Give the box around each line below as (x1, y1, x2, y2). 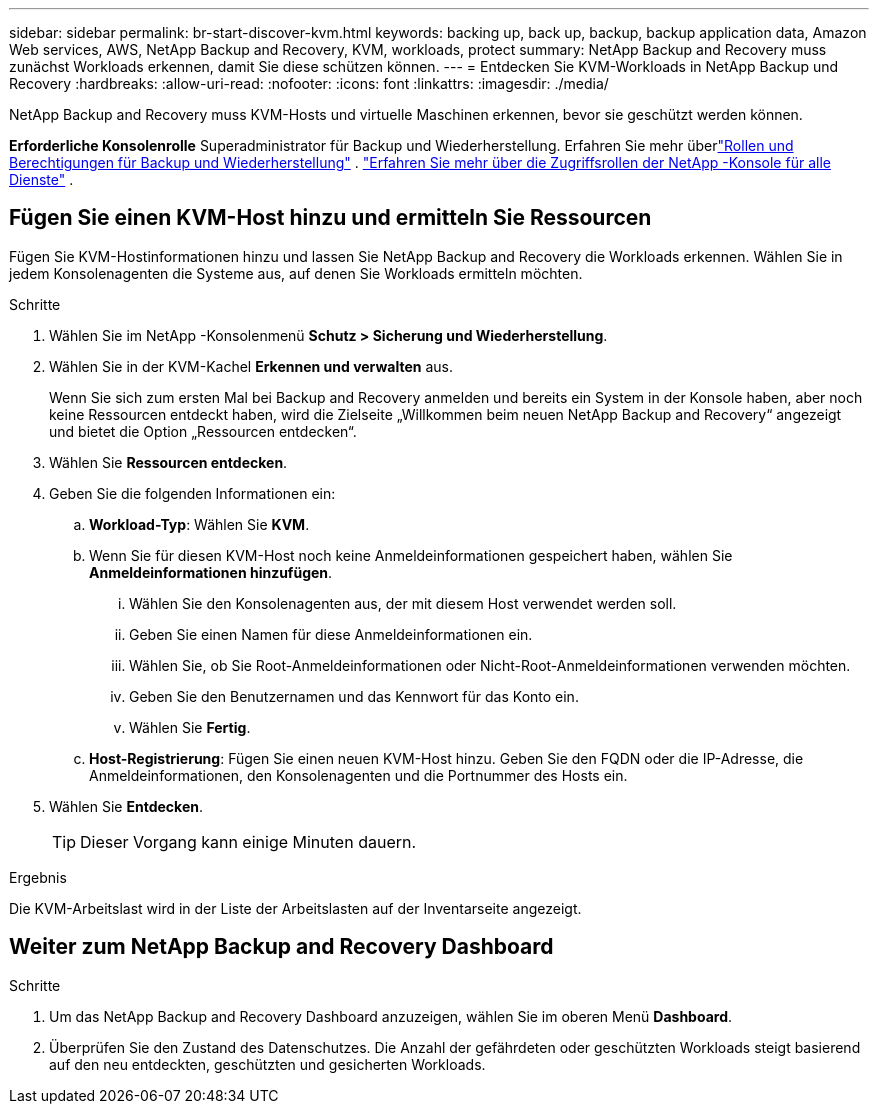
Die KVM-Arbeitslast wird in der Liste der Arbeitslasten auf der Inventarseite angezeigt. (9, 899, 582, 917)
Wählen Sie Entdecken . (49, 797, 203, 815)
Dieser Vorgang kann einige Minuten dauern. (80, 831, 417, 852)
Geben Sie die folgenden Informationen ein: (49, 484, 336, 502)
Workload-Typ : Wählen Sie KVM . (89, 515, 310, 533)
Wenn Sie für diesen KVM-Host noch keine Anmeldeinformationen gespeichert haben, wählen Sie (89, 546, 733, 564)
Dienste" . (9, 171, 74, 188)
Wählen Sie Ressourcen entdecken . (49, 453, 288, 471)
